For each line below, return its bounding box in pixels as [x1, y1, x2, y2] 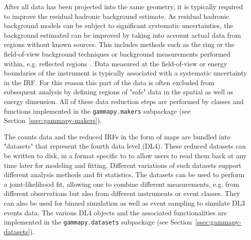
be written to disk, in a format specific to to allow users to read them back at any [4, 150, 247, 160]
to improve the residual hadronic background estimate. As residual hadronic [4, 11, 229, 21]
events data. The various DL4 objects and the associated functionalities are [4, 207, 227, 217]
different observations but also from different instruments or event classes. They [4, 188, 240, 198]
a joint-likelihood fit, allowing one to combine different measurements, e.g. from [4, 179, 239, 189]
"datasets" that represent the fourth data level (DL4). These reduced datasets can [4, 141, 246, 151]
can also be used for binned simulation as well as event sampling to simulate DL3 [4, 197, 245, 208]
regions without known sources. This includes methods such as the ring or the [4, 39, 235, 49]
